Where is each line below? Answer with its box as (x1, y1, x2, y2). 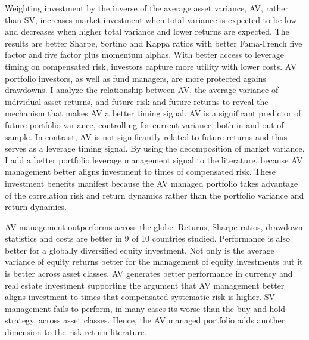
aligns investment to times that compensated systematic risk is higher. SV (5, 290, 276, 303)
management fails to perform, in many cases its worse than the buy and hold (5, 302, 286, 314)
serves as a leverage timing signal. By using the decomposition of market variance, (5, 142, 305, 154)
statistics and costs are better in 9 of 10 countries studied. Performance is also (5, 232, 290, 245)
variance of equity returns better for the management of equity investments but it (5, 255, 303, 268)
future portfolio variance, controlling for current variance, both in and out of (5, 118, 284, 131)
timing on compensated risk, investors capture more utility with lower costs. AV (5, 60, 297, 72)
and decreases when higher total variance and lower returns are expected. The (5, 25, 289, 38)
